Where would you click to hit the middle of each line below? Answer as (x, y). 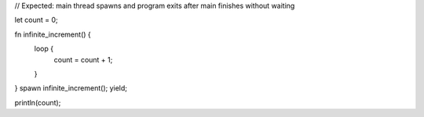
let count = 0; (36, 20)
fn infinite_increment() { (53, 34)
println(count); (38, 102)
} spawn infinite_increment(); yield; (71, 88)
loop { (44, 49)
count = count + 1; (83, 59)
